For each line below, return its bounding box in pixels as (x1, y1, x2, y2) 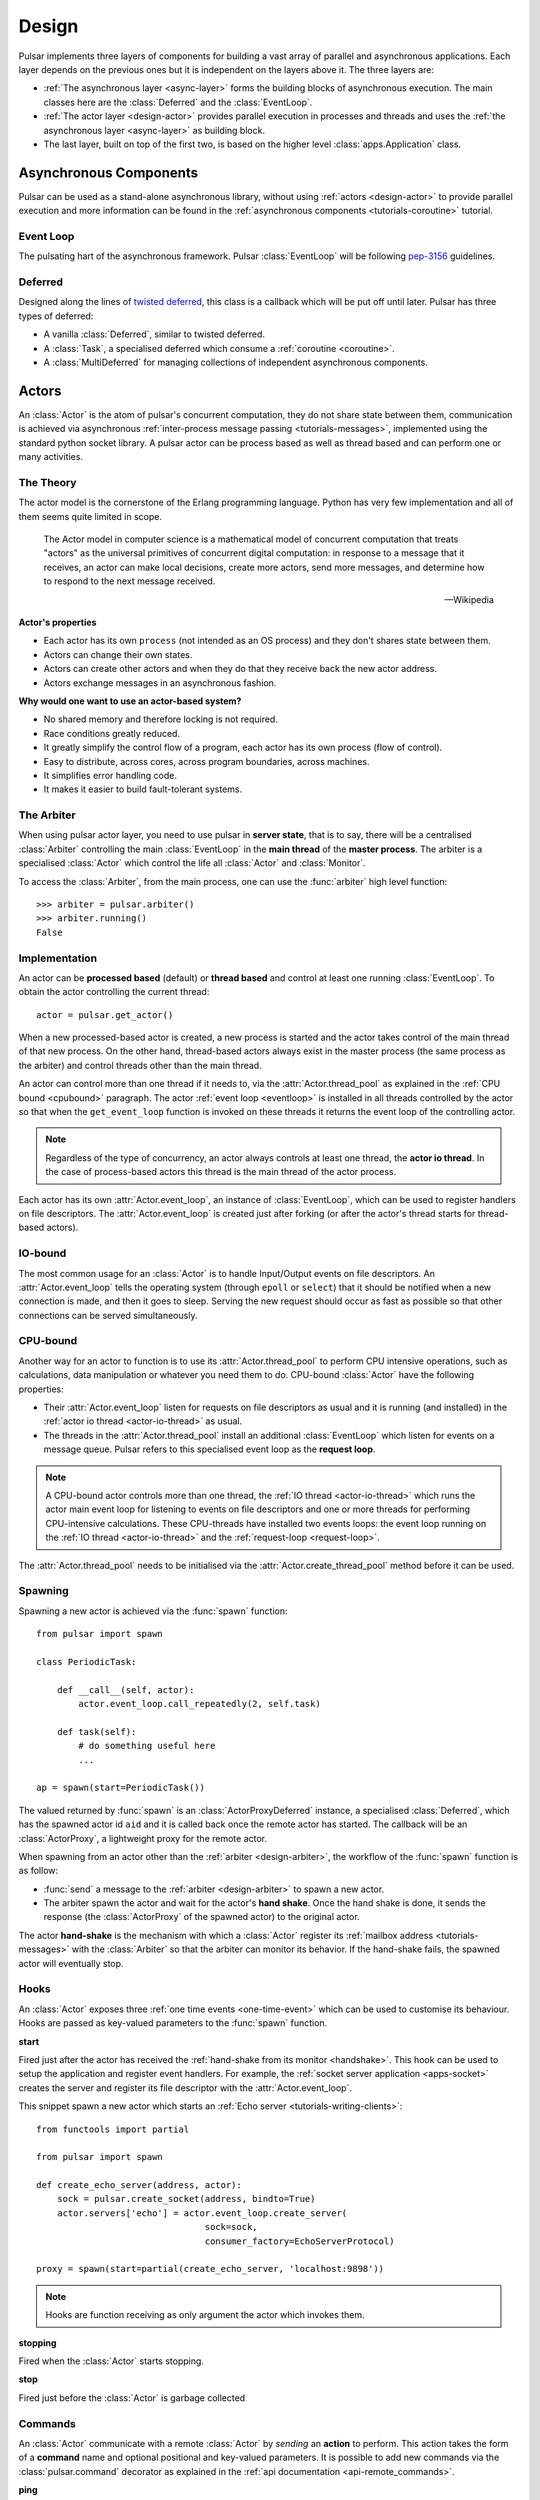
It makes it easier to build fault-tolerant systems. (43, 783, 243, 795)
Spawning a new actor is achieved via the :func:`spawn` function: (18, 1605, 289, 1617)
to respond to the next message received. (43, 575, 216, 587)
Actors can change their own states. (43, 648, 193, 660)
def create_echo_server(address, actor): (36, 2180, 242, 2191)
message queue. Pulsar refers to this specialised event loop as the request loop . (43, 1443, 376, 1455)
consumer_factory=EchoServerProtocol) (204, 2235, 395, 2247)
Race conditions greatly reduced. (43, 727, 180, 739)
